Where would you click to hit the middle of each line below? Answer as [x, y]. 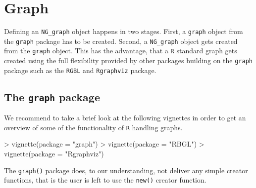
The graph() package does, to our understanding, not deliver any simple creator [126, 170]
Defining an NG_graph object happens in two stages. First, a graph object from [124, 31]
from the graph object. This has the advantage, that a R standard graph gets [121, 51]
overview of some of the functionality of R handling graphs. [93, 127]
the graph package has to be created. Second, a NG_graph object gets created [121, 41]
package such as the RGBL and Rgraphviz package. [80, 70]
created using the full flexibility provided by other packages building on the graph [128, 60]
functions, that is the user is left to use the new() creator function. [105, 180]
